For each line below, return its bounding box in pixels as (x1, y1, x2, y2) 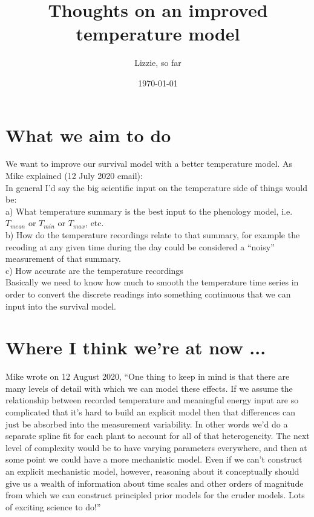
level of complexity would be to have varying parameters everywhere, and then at (5, 441, 307, 454)
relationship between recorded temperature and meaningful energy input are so (5, 394, 299, 406)
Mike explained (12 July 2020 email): (5, 169, 143, 182)
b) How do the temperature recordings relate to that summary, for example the (5, 229, 300, 241)
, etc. (85, 216, 104, 229)
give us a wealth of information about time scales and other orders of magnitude (5, 476, 304, 489)
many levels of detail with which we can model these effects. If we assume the (5, 382, 293, 394)
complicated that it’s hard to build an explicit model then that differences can (5, 406, 295, 418)
